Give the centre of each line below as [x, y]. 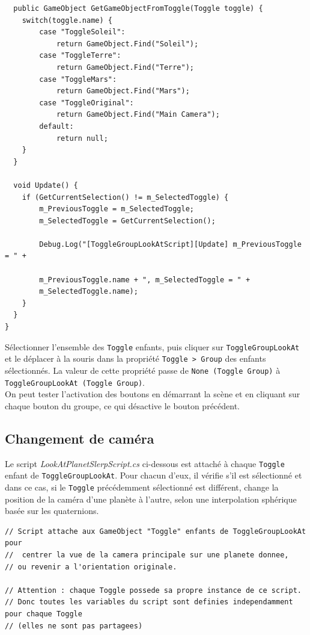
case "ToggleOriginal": [87, 103]
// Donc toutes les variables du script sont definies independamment [149, 602]
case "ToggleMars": [78, 79]
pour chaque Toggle [44, 614]
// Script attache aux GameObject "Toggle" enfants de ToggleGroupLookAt [156, 531]
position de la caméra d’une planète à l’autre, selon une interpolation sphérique [151, 499]
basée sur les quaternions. [52, 511]
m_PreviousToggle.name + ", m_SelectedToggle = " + [145, 280]
